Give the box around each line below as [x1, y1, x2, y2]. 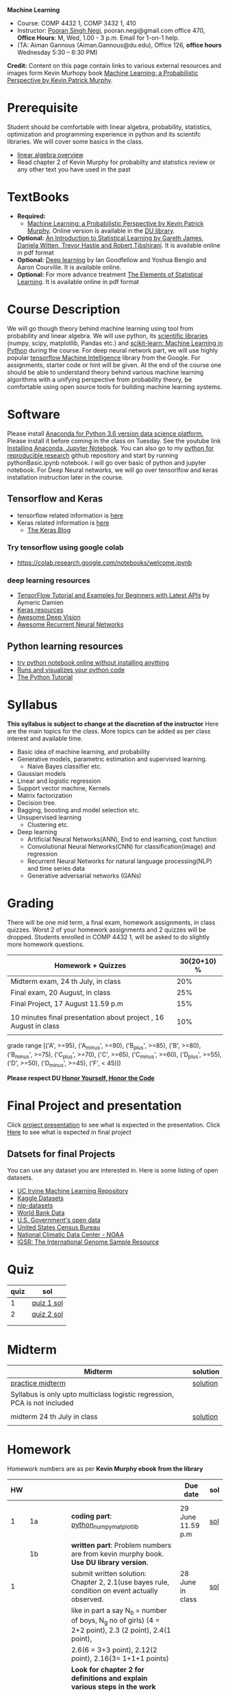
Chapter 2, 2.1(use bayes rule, [71, 1577, 170, 1587]
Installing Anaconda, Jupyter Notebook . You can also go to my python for [7, 444, 214, 452]
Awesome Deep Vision [16, 613, 81, 622]
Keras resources [16, 606, 64, 614]
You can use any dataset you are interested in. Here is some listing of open [7, 1166, 218, 1174]
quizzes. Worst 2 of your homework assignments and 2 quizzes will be [7, 926, 207, 934]
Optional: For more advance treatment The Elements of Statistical [16, 270, 203, 279]
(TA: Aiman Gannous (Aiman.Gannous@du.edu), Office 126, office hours [16, 41, 222, 49]
